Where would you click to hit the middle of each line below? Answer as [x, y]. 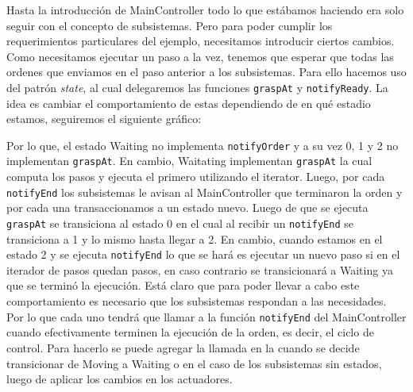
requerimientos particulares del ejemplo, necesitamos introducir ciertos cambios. [201, 41]
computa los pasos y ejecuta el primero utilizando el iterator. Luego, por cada [196, 177]
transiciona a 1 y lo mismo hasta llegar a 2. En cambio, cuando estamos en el [195, 238]
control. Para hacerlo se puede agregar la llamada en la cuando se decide [183, 347]
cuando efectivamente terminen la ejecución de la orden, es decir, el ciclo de [190, 332]
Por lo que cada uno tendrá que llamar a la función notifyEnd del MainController [206, 316]
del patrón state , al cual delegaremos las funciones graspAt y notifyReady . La [197, 87]
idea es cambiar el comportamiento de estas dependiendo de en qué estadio [189, 103]
